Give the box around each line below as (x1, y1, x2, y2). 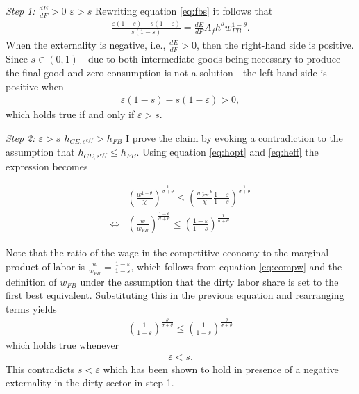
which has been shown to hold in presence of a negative (103, 361, 339, 376)
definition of (6, 274, 57, 288)
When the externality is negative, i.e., (6, 38, 166, 52)
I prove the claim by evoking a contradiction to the (126, 130, 343, 145)
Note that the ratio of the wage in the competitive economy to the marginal (6, 245, 329, 259)
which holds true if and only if (6, 107, 135, 122)
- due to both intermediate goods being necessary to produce (81, 51, 341, 66)
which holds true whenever (6, 338, 119, 352)
